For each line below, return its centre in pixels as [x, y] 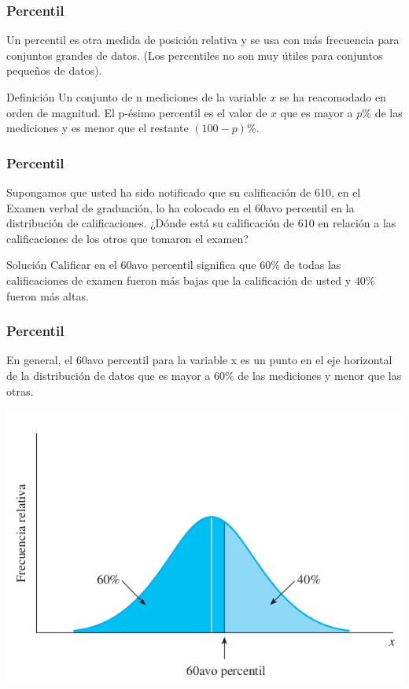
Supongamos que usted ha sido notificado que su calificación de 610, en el [184, 192]
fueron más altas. [48, 295]
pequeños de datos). [54, 70]
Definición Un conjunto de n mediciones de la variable [136, 97]
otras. [20, 391]
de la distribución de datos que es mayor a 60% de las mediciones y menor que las [204, 375]
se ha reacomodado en [333, 97]
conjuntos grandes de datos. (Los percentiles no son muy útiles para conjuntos [195, 55]
